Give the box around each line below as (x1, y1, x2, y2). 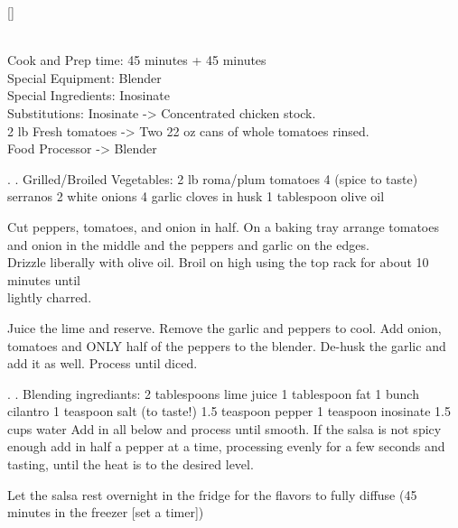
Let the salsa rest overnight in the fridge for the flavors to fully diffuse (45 (7, 485, 417, 504)
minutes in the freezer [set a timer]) (7, 503, 204, 522)
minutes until (7, 270, 80, 289)
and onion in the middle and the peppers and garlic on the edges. (7, 235, 369, 254)
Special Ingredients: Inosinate (7, 86, 170, 105)
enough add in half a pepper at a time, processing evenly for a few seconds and (7, 437, 445, 456)
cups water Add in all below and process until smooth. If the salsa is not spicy (7, 419, 442, 438)
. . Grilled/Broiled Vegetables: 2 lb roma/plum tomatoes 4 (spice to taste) (7, 169, 418, 188)
